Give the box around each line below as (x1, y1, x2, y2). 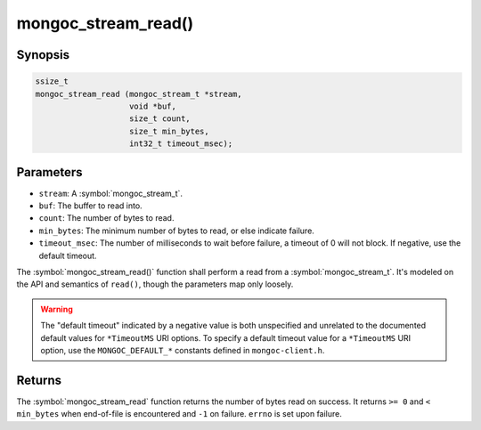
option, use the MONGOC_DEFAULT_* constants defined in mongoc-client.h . (40, 345, 325, 355)
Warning (40, 304, 73, 314)
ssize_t (35, 77, 69, 86)
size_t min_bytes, (129, 126, 209, 136)
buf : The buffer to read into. (38, 200, 143, 211)
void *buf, (129, 101, 177, 111)
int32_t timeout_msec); (129, 139, 233, 149)
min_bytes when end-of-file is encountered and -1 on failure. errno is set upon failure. (16, 409, 343, 419)
